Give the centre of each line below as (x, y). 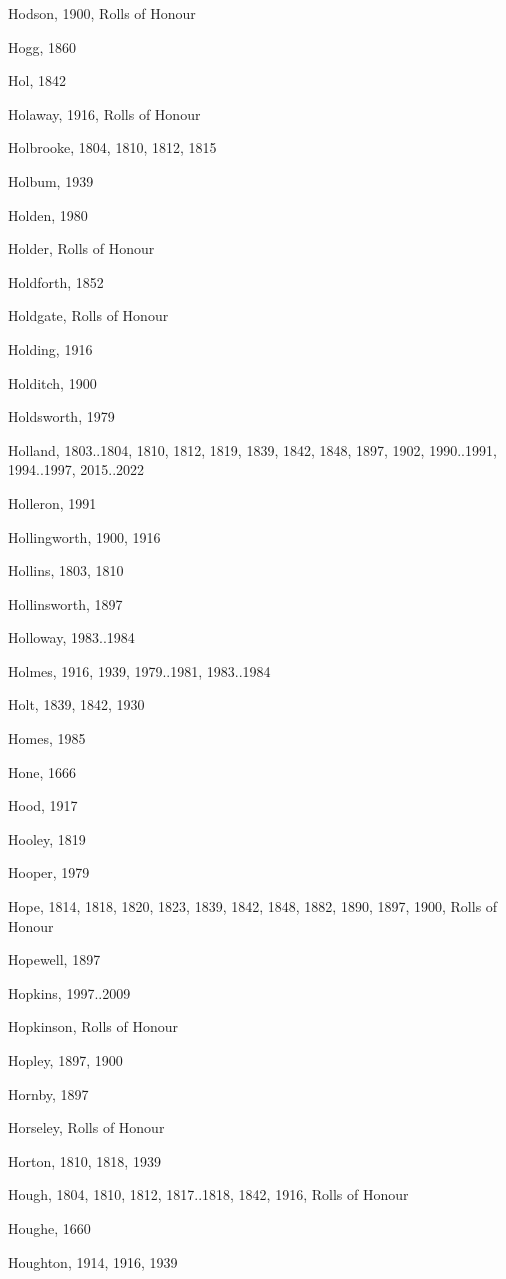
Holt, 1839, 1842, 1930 (76, 704)
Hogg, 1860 (42, 46)
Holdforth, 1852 (56, 281)
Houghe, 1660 (49, 1227)
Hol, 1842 (37, 80)
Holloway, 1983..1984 (71, 637)
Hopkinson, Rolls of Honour (93, 1026)
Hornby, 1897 (48, 1093)
